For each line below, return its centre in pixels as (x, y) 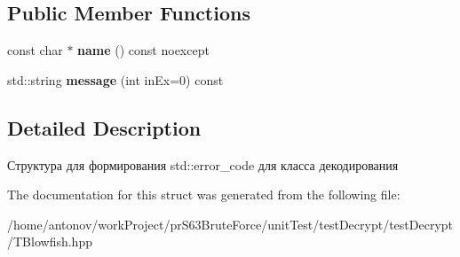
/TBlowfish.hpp (50, 241)
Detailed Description (104, 127)
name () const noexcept (143, 50)
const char (35, 50)
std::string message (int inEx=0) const (115, 79)
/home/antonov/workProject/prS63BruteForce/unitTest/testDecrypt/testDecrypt (230, 224)
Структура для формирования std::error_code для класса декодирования (203, 164)
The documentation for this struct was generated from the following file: (204, 195)
